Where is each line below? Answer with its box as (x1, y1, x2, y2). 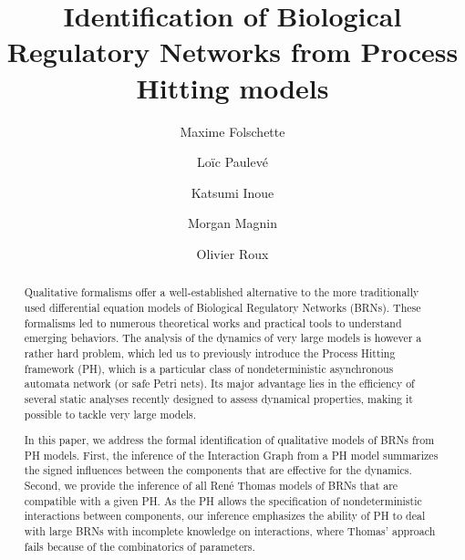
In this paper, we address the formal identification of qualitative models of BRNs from (24, 432, 435, 448)
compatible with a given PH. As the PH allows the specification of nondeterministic (24, 493, 422, 508)
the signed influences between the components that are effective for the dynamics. (24, 462, 412, 478)
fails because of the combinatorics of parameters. (24, 538, 255, 554)
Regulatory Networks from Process (6, 33, 459, 70)
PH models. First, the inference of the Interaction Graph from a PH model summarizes (24, 447, 439, 462)
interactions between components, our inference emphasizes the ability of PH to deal (24, 508, 426, 524)
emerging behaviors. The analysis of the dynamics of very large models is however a (24, 330, 422, 346)
